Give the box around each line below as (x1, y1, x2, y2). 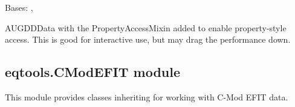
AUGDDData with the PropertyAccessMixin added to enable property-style (5, 21, 287, 34)
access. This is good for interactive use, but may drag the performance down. (5, 33, 291, 46)
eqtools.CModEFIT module (5, 63, 181, 81)
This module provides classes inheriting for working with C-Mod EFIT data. (5, 90, 288, 103)
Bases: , (5, 1, 33, 13)
